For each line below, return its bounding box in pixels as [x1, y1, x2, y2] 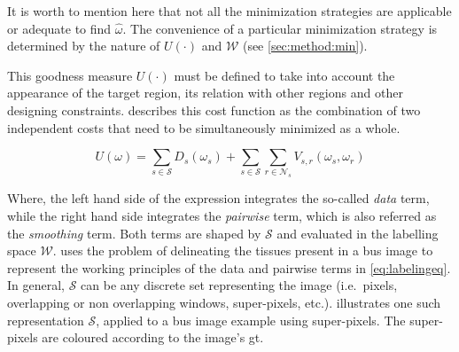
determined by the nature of [7, 36, 160, 55]
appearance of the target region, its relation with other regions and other [7, 83, 403, 102]
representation [7, 310, 84, 329]
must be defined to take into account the [174, 66, 395, 84]
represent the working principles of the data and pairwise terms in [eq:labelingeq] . [7, 258, 451, 277]
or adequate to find [7, 19, 112, 37]
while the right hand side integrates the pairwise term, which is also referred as [7, 207, 437, 225]
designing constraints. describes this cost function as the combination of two [7, 100, 421, 119]
